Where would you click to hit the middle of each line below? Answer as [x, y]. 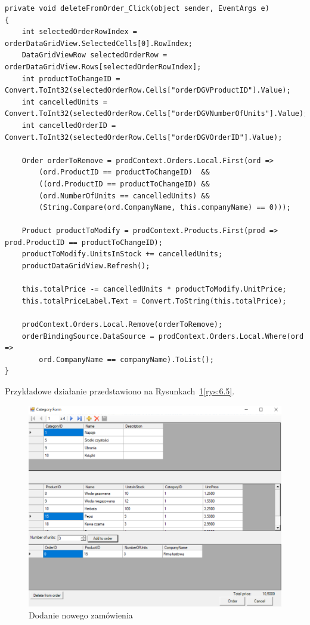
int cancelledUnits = [64, 102]
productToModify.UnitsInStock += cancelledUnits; [122, 254]
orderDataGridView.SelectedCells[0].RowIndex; [99, 43]
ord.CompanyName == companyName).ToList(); [126, 359]
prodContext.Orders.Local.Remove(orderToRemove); [122, 325]
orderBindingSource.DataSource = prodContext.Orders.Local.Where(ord [163, 336]
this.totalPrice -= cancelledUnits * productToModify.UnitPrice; [154, 289]
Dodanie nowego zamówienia [81, 615]
